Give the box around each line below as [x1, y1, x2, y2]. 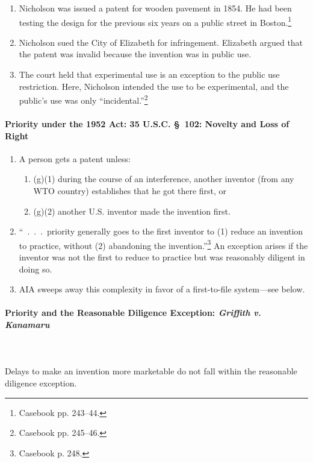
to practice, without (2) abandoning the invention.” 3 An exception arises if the [19, 237, 308, 251]
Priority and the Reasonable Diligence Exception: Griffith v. [5, 306, 261, 319]
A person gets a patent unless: [19, 152, 131, 165]
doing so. [19, 262, 52, 275]
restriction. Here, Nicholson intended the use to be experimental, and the [19, 80, 289, 92]
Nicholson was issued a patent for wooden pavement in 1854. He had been [19, 2, 292, 14]
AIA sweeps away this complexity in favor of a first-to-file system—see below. [19, 283, 305, 295]
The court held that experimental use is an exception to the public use [19, 68, 280, 81]
